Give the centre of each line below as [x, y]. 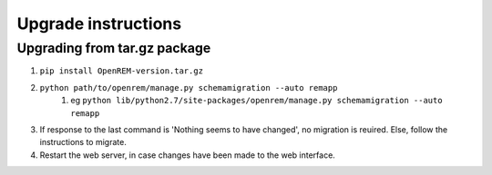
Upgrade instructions [99, 24]
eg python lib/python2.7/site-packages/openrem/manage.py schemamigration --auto [256, 101]
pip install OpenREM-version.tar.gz [122, 71]
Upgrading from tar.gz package [114, 48]
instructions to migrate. [83, 142]
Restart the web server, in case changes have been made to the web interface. [188, 155]
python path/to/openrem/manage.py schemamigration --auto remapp [189, 87]
